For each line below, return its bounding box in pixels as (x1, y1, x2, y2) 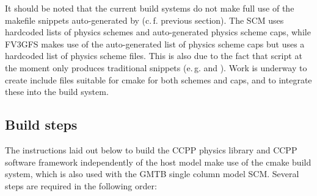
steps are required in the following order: (5, 179, 157, 192)
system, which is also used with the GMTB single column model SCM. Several (5, 167, 299, 180)
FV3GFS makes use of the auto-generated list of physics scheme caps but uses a (5, 37, 305, 50)
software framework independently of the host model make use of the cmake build (5, 155, 312, 168)
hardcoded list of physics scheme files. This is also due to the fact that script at (5, 49, 302, 62)
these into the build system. (5, 85, 109, 98)
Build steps (5, 115, 78, 134)
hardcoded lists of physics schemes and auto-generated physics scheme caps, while (5, 26, 311, 38)
